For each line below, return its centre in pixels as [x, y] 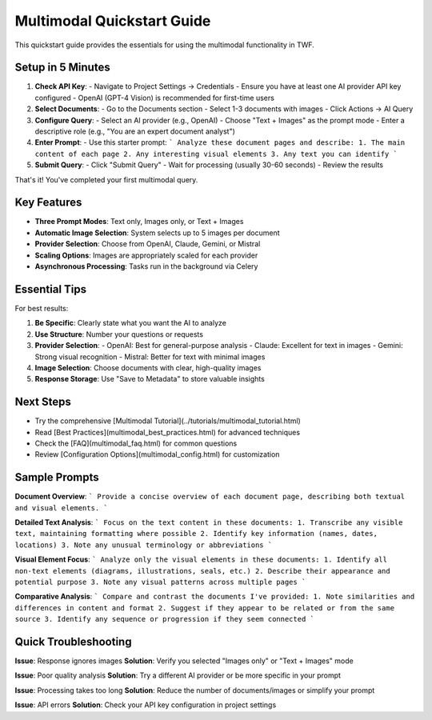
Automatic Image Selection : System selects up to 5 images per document [157, 233]
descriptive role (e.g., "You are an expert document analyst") [135, 131]
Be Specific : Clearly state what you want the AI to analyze [131, 323]
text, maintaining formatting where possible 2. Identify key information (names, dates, [196, 534]
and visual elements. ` [61, 508]
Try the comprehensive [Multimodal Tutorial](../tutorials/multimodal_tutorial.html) [168, 421]
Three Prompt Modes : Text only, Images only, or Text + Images [139, 222]
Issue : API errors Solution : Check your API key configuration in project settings [146, 705]
